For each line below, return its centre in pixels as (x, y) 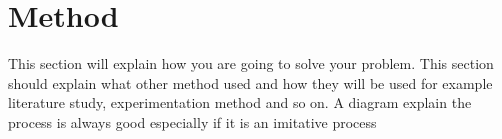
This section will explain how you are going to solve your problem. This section (251, 63)
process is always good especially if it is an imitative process (192, 121)
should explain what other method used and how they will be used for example (250, 82)
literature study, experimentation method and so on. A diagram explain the (240, 102)
